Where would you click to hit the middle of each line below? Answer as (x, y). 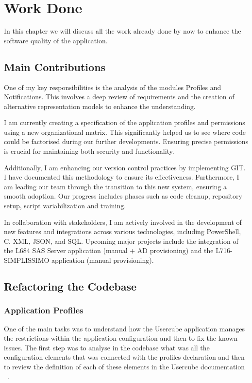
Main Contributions (55, 66)
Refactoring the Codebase (70, 286)
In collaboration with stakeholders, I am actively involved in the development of (123, 222)
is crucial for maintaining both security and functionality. (89, 151)
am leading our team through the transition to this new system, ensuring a (116, 186)
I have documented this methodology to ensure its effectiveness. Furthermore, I (122, 177)
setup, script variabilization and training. (65, 206)
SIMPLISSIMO (27, 260)
